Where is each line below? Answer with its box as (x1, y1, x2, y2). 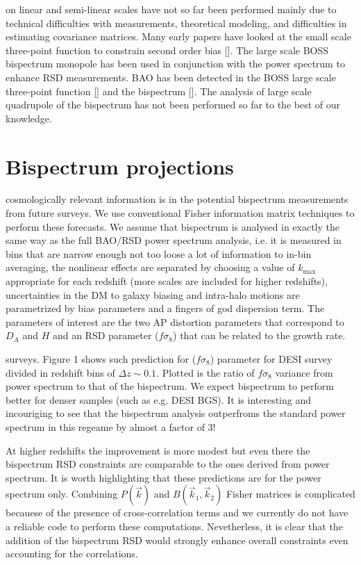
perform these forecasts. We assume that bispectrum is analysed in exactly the (6, 219, 340, 234)
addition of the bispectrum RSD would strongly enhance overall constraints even (6, 532, 349, 547)
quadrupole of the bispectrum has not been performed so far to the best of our (6, 97, 341, 112)
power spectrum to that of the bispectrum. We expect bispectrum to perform (6, 379, 334, 393)
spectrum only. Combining (6, 486, 118, 501)
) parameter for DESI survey (210, 352, 333, 366)
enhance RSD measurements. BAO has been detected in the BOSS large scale (6, 69, 336, 84)
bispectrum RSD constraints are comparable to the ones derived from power (6, 457, 330, 471)
